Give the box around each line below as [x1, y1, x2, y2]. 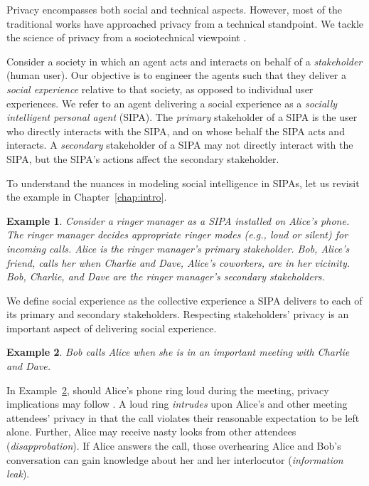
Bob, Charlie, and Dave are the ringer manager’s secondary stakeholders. [6, 269, 325, 284]
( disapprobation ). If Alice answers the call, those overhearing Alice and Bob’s [6, 438, 341, 453]
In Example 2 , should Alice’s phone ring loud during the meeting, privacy [6, 382, 329, 397]
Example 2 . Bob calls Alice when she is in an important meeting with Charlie [6, 344, 350, 359]
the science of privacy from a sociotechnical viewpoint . [6, 30, 247, 45]
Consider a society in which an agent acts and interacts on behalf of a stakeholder [6, 53, 363, 68]
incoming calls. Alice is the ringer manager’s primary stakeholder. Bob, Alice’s [6, 241, 350, 255]
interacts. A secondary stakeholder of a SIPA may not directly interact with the [6, 137, 353, 152]
